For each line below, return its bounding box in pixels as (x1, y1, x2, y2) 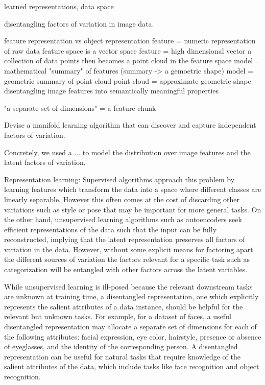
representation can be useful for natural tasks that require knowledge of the (4, 351, 240, 362)
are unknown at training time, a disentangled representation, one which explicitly (4, 291, 259, 302)
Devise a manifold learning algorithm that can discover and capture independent (4, 119, 256, 130)
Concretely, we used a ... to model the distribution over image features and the (4, 147, 251, 157)
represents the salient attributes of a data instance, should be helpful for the (4, 301, 243, 311)
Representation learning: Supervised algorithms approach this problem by (4, 174, 235, 184)
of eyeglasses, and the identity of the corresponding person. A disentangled (4, 341, 238, 352)
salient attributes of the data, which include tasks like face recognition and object (4, 361, 259, 372)
